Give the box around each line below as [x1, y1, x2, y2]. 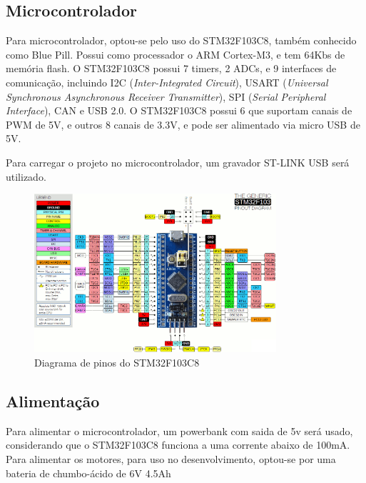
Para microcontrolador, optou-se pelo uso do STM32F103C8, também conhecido [6, 33, 357, 48]
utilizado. [6, 169, 46, 184]
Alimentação [6, 389, 100, 412]
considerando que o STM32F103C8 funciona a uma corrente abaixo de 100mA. [6, 437, 350, 452]
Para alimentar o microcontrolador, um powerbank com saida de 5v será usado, [6, 423, 353, 438]
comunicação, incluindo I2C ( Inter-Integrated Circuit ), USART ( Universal [6, 74, 328, 89]
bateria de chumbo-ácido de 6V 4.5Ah [6, 465, 171, 480]
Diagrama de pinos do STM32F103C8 [34, 354, 200, 369]
